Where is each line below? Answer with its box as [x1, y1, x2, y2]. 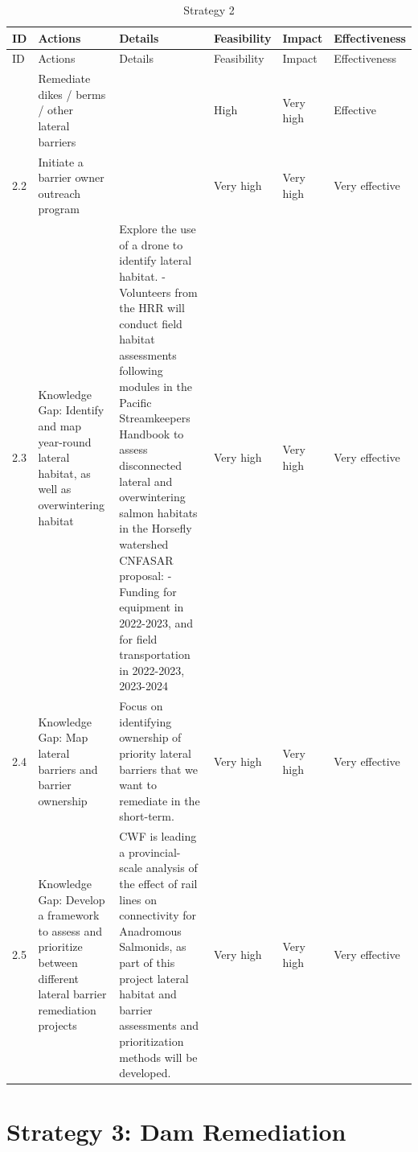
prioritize [38, 938, 83, 955]
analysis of [145, 859, 198, 876]
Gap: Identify [38, 401, 104, 418]
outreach [38, 184, 80, 201]
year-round [38, 433, 92, 450]
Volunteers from [119, 283, 198, 300]
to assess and [38, 922, 103, 939]
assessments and [119, 1017, 199, 1034]
